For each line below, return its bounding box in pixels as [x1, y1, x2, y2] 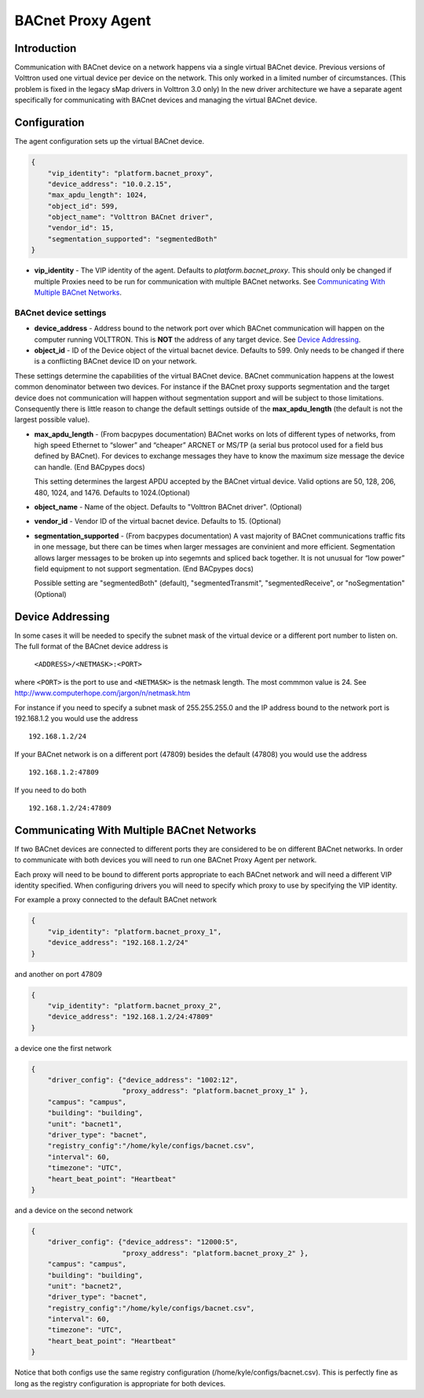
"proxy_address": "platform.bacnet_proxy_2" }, [122, 1249, 309, 1257]
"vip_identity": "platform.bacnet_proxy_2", [47, 1001, 222, 1010]
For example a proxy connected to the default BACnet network [14, 895, 217, 905]
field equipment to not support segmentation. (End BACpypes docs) [34, 564, 254, 573]
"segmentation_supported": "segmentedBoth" [47, 234, 217, 243]
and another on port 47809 [14, 969, 102, 979]
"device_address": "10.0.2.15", [47, 179, 173, 188]
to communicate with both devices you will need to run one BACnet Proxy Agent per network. [14, 855, 317, 865]
